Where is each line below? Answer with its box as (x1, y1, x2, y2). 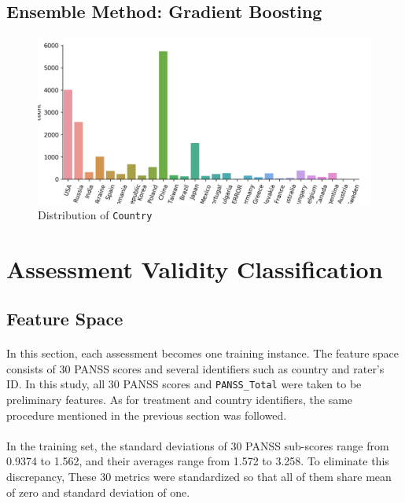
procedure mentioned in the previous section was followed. (6, 406, 287, 423)
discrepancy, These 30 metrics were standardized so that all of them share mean (6, 468, 392, 485)
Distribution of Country (38, 206, 153, 222)
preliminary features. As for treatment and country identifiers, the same (6, 391, 353, 408)
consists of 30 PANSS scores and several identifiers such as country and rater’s (6, 360, 385, 376)
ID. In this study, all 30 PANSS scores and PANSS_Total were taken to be (6, 376, 362, 392)
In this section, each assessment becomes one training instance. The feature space (6, 345, 399, 362)
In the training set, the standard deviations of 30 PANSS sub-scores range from (6, 437, 389, 453)
